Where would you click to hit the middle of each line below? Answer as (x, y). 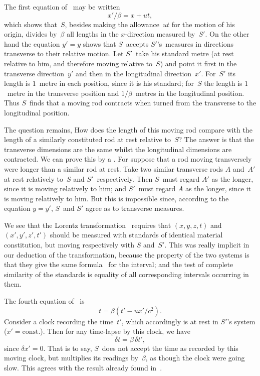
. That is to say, (68, 348)
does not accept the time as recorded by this (170, 348)
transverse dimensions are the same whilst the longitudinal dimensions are (118, 149)
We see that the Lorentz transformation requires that (88, 225)
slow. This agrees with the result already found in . (83, 367)
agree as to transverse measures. (135, 208)
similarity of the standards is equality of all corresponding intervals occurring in (126, 274)
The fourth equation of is (44, 301)
